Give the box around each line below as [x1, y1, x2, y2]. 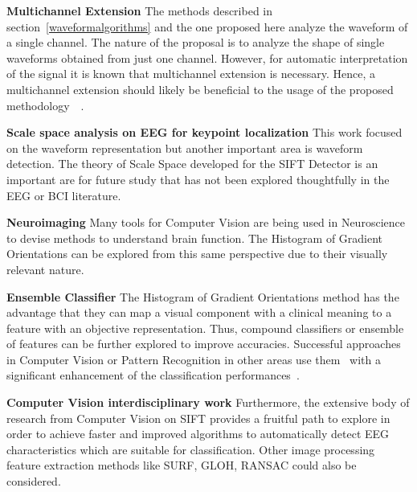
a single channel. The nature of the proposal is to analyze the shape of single [6, 34, 385, 51]
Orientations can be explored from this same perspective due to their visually [6, 245, 388, 262]
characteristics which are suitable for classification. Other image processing [6, 441, 375, 457]
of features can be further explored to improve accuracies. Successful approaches [6, 335, 401, 352]
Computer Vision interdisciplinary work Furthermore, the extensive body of [6, 394, 410, 411]
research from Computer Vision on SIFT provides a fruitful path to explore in [6, 409, 390, 426]
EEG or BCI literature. [6, 187, 121, 203]
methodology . [6, 96, 84, 113]
